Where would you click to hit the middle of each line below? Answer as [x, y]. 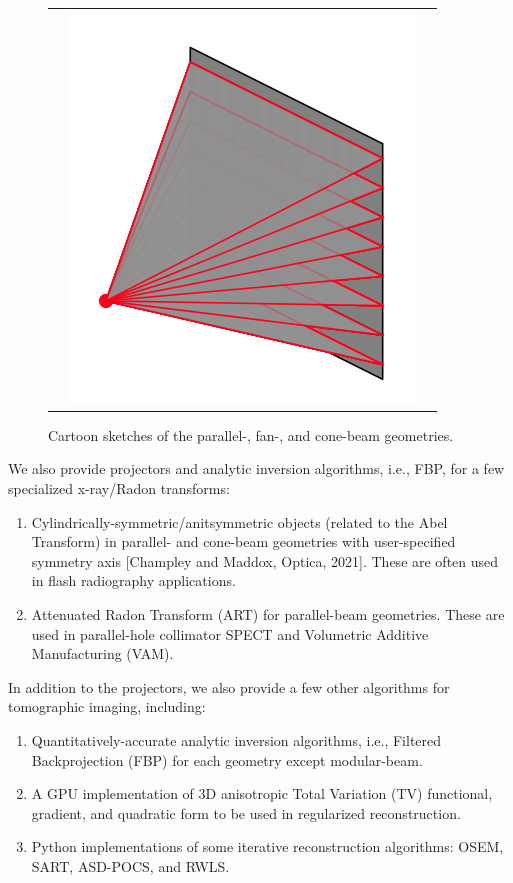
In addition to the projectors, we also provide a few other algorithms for [229, 686]
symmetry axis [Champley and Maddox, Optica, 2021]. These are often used [265, 560]
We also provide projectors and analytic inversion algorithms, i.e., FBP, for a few [256, 468]
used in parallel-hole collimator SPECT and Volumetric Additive [230, 633]
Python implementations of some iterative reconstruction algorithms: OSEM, [267, 846]
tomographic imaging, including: [107, 706]
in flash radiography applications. [133, 580]
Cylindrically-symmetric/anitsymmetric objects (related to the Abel [239, 521]
